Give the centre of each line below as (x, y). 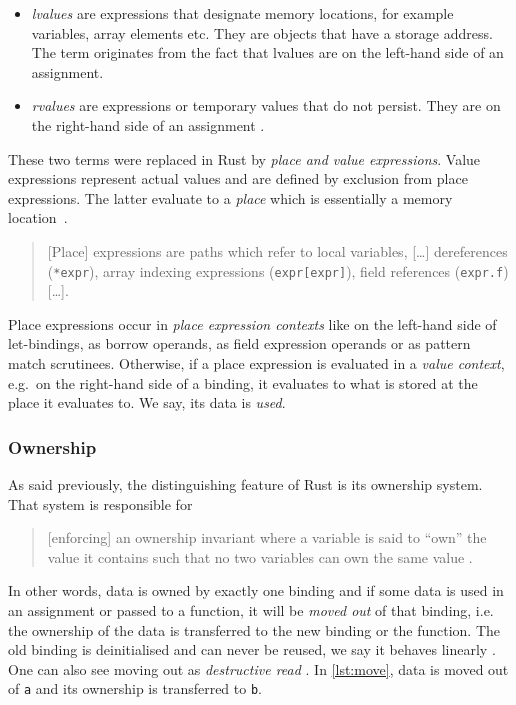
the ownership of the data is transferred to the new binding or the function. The (254, 629)
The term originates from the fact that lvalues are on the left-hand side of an (267, 52)
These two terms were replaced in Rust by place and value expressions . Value (244, 158)
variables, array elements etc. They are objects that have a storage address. (262, 32)
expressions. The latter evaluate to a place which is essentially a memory (230, 197)
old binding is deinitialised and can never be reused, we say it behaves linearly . (252, 649)
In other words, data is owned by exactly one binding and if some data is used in (256, 590)
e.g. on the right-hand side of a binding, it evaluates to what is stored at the (243, 382)
